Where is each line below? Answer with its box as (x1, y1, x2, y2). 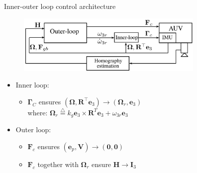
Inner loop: (15, 80, 49, 90)
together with (37, 159, 79, 169)
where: (27, 107, 48, 117)
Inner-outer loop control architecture (4, 1, 116, 11)
